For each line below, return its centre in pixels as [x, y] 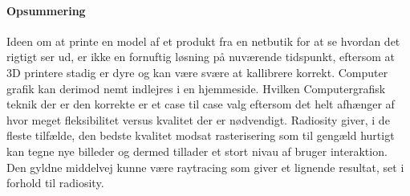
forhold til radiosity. [55, 183]
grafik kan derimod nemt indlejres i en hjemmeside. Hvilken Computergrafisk [196, 88]
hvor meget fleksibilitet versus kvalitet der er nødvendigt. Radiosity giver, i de [198, 119]
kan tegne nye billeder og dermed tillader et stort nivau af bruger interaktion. [197, 151]
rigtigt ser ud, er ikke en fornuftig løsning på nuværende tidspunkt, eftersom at [201, 57]
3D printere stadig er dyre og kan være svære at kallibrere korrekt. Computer [197, 72]
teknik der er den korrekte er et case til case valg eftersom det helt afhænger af [201, 104]
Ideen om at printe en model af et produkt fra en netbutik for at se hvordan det [203, 41]
